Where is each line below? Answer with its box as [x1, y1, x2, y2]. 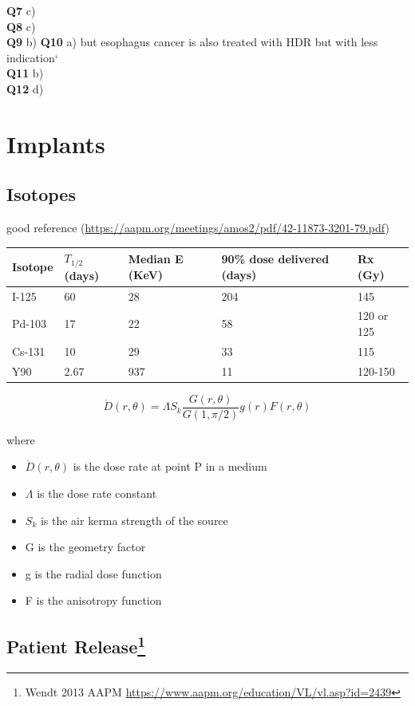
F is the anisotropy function [25, 592, 162, 609]
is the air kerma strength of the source [40, 511, 228, 528]
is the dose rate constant [37, 485, 157, 501]
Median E [128, 250, 184, 267]
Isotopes [6, 182, 76, 207]
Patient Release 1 [6, 631, 146, 659]
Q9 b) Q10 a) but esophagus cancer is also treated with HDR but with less [6, 34, 378, 50]
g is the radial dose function [25, 565, 162, 582]
